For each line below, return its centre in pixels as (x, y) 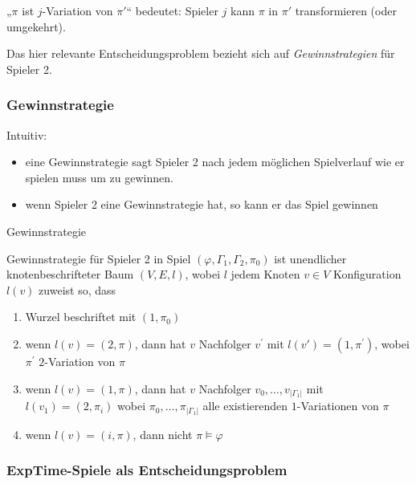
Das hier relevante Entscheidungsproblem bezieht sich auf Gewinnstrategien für (201, 53)
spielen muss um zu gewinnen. (99, 177)
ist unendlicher (310, 258)
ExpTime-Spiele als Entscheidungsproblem (147, 470)
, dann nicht (163, 434)
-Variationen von (338, 406)
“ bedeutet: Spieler (172, 10)
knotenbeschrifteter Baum (70, 274)
